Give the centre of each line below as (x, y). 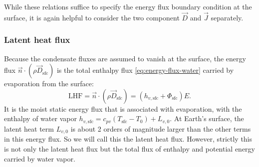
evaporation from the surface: (49, 83)
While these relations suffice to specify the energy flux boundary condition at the (128, 6)
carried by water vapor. (40, 158)
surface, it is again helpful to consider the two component (92, 17)
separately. (227, 17)
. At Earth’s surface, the (207, 118)
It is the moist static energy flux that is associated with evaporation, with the (123, 108)
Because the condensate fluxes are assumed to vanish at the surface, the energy (125, 58)
